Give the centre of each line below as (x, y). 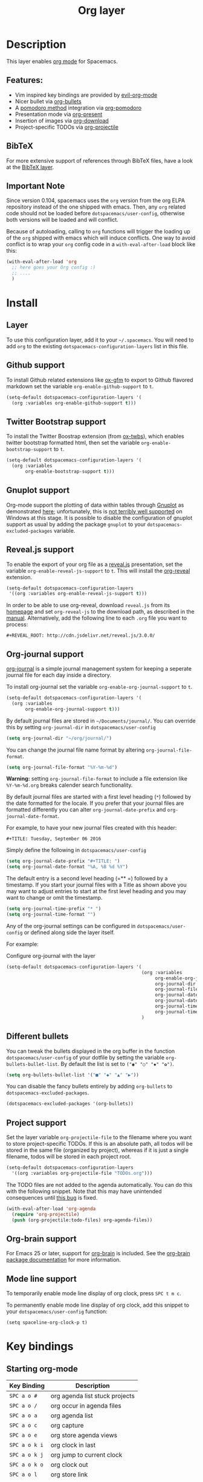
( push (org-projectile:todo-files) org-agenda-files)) (82, 1220)
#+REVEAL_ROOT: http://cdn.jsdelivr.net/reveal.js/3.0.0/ (81, 635)
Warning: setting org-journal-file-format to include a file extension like (97, 779)
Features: (25, 80)
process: (17, 625)
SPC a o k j (27, 1455)
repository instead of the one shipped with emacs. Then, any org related (96, 207)
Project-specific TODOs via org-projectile (67, 127)
